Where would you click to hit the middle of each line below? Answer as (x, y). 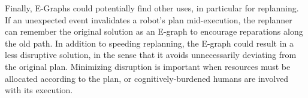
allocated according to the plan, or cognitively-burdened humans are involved (147, 78)
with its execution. (39, 90)
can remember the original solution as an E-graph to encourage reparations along (154, 31)
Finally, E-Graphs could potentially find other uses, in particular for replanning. (152, 8)
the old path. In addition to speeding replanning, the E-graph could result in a (149, 43)
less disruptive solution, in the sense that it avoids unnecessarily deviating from (151, 55)
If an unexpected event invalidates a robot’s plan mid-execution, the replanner (149, 19)
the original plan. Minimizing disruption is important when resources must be (148, 66)
